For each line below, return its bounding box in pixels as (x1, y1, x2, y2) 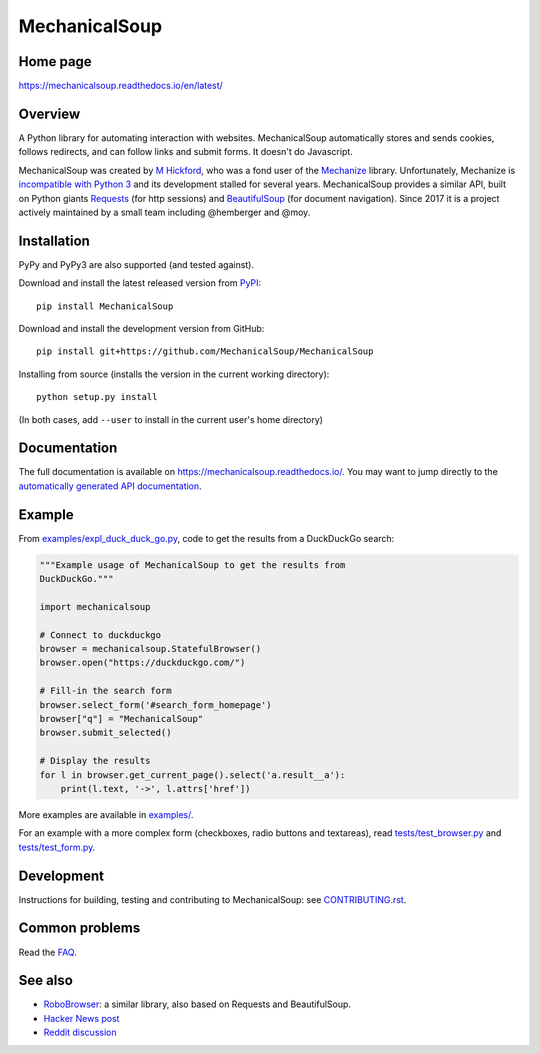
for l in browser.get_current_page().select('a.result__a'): (39, 769, 346, 780)
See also (18, 972, 74, 989)
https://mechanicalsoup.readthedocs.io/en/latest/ (18, 80, 224, 92)
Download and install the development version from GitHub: (18, 323, 265, 334)
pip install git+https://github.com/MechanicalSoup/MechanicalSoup (36, 346, 374, 357)
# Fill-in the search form (39, 685, 172, 697)
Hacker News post (43, 1012, 120, 1024)
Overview (18, 105, 81, 122)
